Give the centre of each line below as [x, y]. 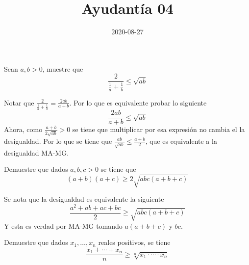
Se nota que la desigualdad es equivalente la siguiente [84, 199]
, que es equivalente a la [181, 141]
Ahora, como [23, 129]
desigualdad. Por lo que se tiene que [58, 141]
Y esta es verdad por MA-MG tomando [63, 225]
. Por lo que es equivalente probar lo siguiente [138, 102]
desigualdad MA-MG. [37, 152]
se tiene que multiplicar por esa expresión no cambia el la [159, 129]
